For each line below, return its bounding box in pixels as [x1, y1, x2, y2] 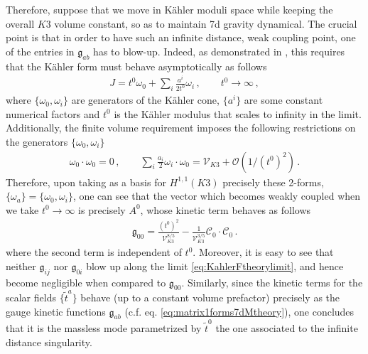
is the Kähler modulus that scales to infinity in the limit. [114, 106, 362, 121]
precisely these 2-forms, [222, 174, 324, 189]
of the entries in [6, 43, 75, 58]
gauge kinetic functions [6, 304, 106, 318]
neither [6, 258, 36, 273]
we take [6, 202, 39, 217]
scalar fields [6, 290, 56, 305]
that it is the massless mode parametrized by [6, 321, 202, 336]
